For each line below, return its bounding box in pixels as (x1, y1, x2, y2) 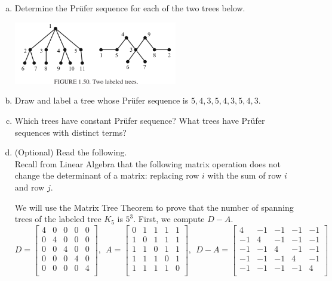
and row (14, 180, 45, 193)
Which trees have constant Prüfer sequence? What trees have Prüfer (14, 114, 265, 126)
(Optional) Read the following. (14, 146, 127, 158)
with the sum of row (207, 169, 282, 182)
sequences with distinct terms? (14, 126, 127, 138)
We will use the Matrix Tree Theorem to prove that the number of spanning (14, 201, 294, 213)
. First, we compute (133, 213, 205, 225)
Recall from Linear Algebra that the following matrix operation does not (14, 157, 281, 170)
